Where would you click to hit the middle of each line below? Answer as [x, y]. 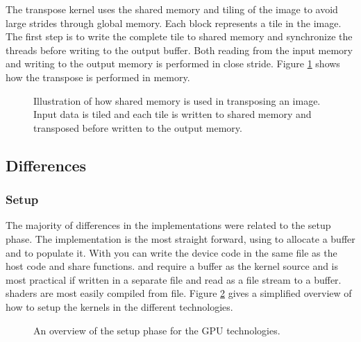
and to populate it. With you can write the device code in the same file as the [171, 252]
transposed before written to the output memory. [138, 127]
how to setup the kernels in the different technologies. [119, 306]
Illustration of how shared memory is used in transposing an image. [177, 100]
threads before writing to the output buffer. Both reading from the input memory [179, 50]
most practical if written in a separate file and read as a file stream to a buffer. [174, 279]
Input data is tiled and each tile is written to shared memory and [173, 114]
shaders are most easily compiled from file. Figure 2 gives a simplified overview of [179, 293]
